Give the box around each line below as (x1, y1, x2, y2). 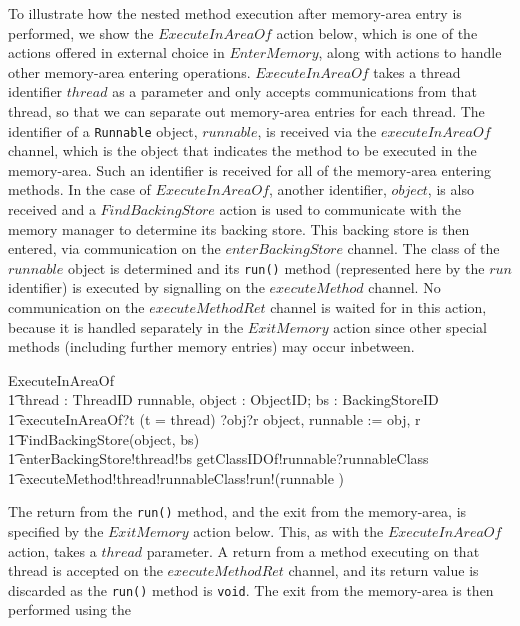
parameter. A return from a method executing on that (146, 540, 480, 561)
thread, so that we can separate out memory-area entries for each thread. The (8, 100, 485, 121)
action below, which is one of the (276, 22, 478, 43)
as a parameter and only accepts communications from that (112, 81, 477, 102)
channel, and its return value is (288, 560, 479, 581)
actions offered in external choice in (8, 42, 225, 63)
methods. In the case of (8, 179, 151, 200)
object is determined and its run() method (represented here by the (67, 257, 485, 278)
